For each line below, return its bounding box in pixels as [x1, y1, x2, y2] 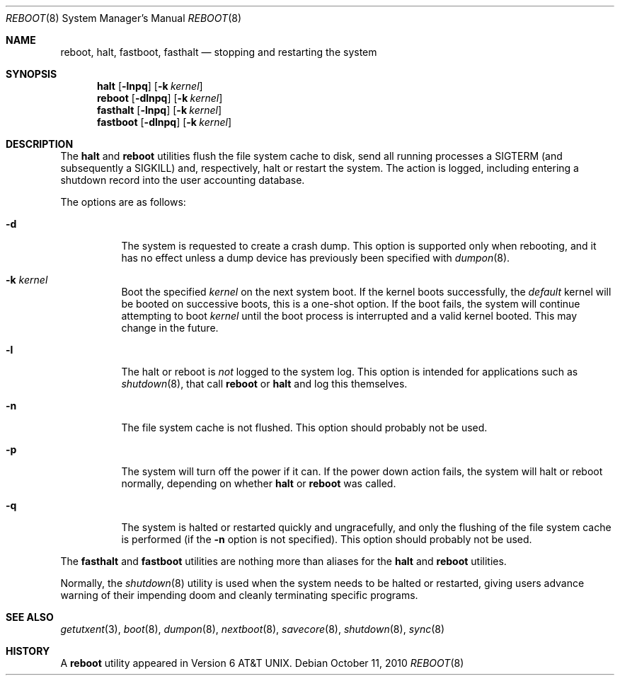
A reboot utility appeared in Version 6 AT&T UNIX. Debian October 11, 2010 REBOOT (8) [60, 657, 464, 669]
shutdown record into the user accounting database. [60, 174, 305, 186]
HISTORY [6, 645, 50, 657]
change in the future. [121, 322, 219, 334]
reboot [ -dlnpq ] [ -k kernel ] [97, 92, 223, 104]
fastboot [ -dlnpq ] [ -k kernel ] [97, 116, 232, 128]
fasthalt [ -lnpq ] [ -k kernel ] [97, 104, 222, 116]
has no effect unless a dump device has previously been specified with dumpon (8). [121, 252, 510, 264]
